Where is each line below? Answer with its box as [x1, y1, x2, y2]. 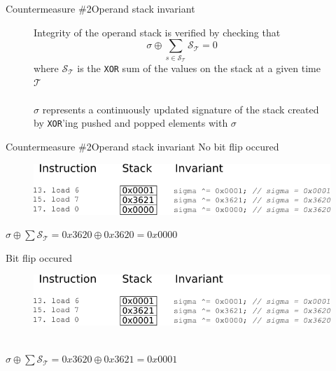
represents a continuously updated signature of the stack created [42, 101, 319, 116]
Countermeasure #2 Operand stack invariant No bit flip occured [6, 139, 279, 154]
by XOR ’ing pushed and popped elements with [34, 115, 228, 130]
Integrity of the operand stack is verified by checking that [34, 24, 281, 39]
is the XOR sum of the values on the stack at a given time [77, 60, 321, 75]
